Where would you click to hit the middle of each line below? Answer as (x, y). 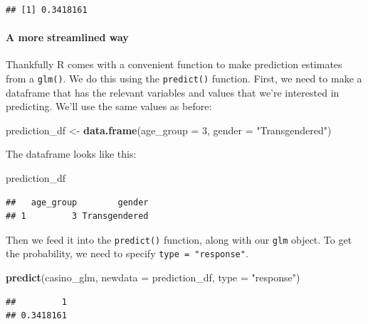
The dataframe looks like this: (71, 154)
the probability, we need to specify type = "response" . (127, 253)
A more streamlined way (67, 37)
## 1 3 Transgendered (77, 216)
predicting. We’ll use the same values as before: (109, 106)
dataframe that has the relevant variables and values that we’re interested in (173, 92)
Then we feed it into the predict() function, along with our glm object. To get (179, 239)
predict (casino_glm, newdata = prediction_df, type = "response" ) (153, 277)
